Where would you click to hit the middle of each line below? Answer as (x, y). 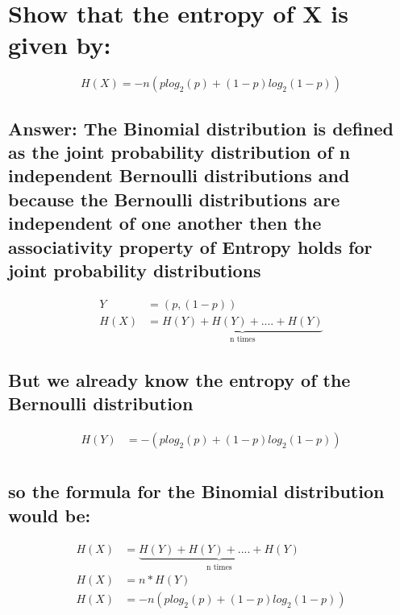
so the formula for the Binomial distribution (196, 491)
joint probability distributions (135, 270)
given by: (60, 45)
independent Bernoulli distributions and (179, 175)
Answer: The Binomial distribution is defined (201, 128)
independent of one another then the (165, 223)
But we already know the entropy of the (179, 379)
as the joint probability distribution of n (179, 152)
